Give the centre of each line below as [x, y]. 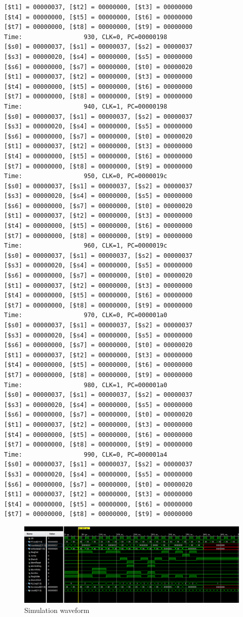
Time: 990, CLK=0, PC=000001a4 [86, 454]
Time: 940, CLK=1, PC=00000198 [86, 106]
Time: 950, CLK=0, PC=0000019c [86, 176]
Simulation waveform [57, 610]
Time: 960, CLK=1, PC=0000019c [86, 246]
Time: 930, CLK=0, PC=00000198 [86, 37]
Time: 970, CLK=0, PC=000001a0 [86, 315]
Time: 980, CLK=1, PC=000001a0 [86, 385]
